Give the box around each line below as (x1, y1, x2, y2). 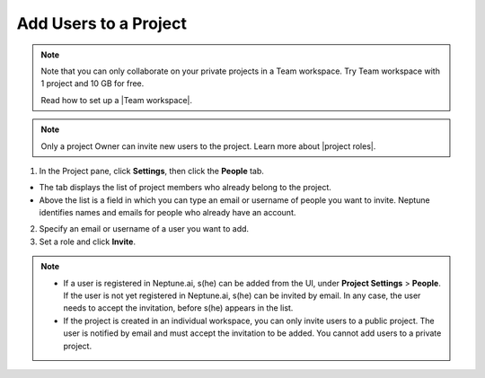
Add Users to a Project (16, 13, 188, 33)
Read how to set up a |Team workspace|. (40, 94, 193, 105)
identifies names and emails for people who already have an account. (39, 207, 296, 218)
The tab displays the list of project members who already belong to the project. (39, 182, 332, 193)
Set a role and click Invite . (39, 236, 137, 247)
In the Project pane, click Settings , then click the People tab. (39, 165, 265, 176)
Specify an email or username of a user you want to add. (39, 224, 250, 234)
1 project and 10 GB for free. (40, 78, 145, 89)
